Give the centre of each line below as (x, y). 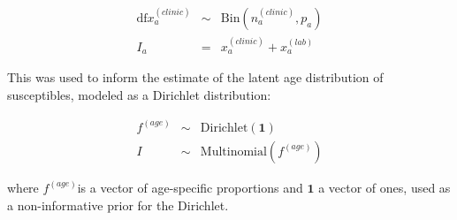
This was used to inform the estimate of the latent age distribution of (195, 77)
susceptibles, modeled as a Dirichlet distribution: (139, 94)
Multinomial (233, 152)
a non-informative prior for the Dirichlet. (118, 205)
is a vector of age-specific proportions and (190, 187)
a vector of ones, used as (385, 187)
